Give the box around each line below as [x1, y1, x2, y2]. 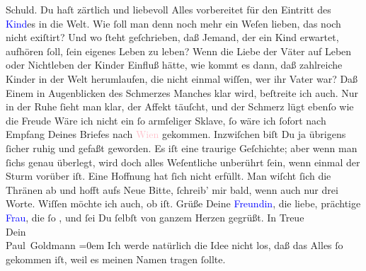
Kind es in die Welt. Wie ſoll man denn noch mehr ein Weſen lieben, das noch [6, 16, 341, 30]
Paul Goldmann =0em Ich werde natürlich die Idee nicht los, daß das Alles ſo [6, 238, 343, 253]
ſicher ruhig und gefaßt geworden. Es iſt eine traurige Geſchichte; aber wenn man [6, 140, 358, 155]
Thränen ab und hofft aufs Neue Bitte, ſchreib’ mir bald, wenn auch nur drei [6, 182, 338, 197]
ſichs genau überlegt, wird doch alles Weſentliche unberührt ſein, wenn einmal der [6, 154, 360, 169]
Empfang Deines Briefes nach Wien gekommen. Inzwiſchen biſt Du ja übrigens [6, 127, 346, 142]
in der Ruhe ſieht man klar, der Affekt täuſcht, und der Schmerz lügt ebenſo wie [6, 99, 354, 114]
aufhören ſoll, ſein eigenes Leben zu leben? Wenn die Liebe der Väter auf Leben [6, 43, 352, 58]
